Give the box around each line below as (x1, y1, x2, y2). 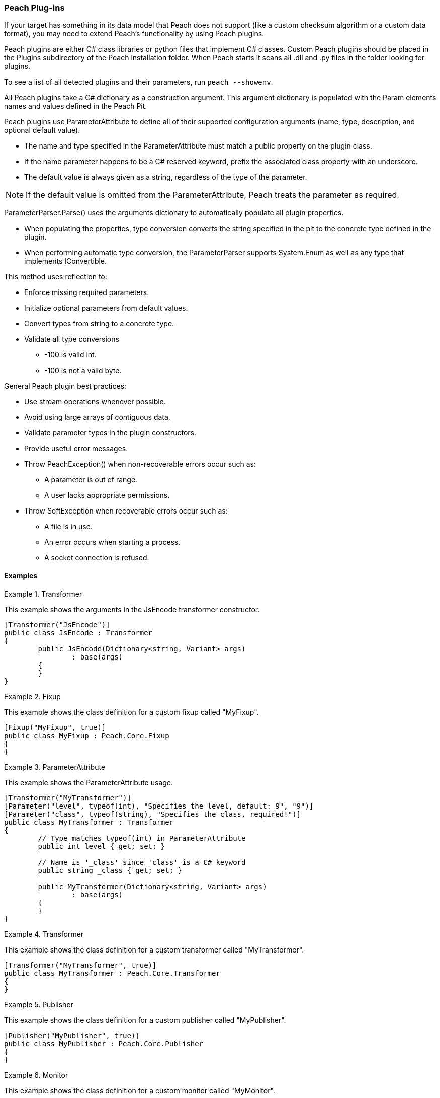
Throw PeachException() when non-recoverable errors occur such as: (24, 460, 256, 469)
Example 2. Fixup (4, 692, 61, 701)
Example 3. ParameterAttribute (4, 762, 106, 771)
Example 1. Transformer (4, 589, 82, 598)
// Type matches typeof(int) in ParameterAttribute (38, 834, 246, 842)
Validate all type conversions (24, 335, 119, 344)
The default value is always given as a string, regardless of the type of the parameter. (24, 173, 307, 182)
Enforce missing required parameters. (24, 288, 149, 297)
